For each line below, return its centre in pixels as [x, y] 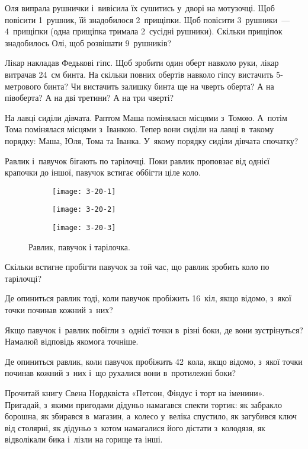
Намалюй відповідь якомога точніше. [72, 341]
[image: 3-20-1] [84, 191]
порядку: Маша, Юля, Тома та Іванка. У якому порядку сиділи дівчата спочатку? [152, 140]
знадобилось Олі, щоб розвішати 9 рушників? [88, 42]
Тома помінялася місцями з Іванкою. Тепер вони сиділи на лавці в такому [139, 129]
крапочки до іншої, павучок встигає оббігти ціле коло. [103, 172]
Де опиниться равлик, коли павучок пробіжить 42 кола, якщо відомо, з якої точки [154, 361]
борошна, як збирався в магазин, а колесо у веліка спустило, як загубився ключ [151, 416]
